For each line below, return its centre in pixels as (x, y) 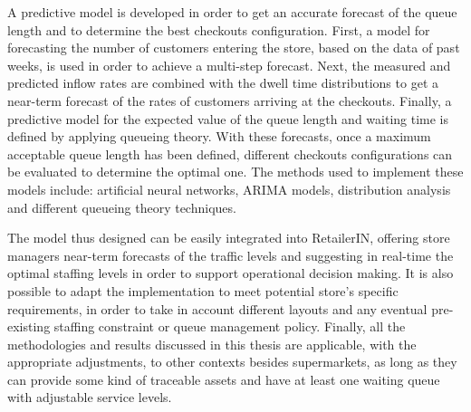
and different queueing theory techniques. (122, 207)
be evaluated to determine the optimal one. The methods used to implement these (235, 172)
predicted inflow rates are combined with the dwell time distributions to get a (223, 83)
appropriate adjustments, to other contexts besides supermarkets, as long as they (232, 362)
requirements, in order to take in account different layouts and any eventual (217, 308)
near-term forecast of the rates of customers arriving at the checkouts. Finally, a (230, 100)
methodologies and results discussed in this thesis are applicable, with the (212, 344)
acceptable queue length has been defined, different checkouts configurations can (230, 153)
